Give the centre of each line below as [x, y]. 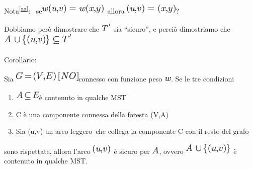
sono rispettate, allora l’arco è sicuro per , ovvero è [120, 151]
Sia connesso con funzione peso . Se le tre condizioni [119, 79]
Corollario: [20, 59]
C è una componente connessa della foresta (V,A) [92, 114]
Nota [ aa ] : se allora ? [92, 10]
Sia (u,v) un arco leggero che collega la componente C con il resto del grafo [132, 131]
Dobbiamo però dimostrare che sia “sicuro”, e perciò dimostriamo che [117, 28]
